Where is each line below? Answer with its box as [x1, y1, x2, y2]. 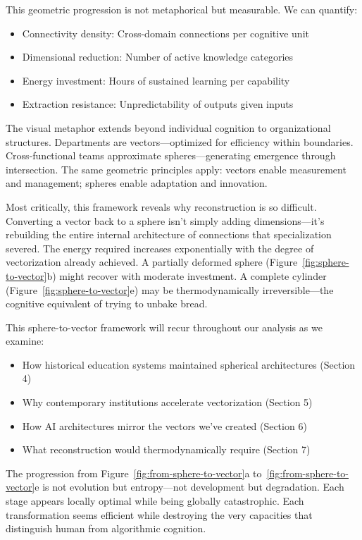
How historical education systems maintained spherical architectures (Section [22, 357, 356, 372]
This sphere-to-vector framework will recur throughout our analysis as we [6, 319, 323, 334]
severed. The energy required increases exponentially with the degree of [6, 240, 314, 255]
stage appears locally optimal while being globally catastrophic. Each [6, 493, 304, 508]
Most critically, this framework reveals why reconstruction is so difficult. [6, 199, 317, 214]
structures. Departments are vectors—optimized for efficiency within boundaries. [6, 134, 354, 149]
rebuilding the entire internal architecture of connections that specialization [6, 227, 332, 242]
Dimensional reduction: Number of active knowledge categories [22, 49, 294, 64]
